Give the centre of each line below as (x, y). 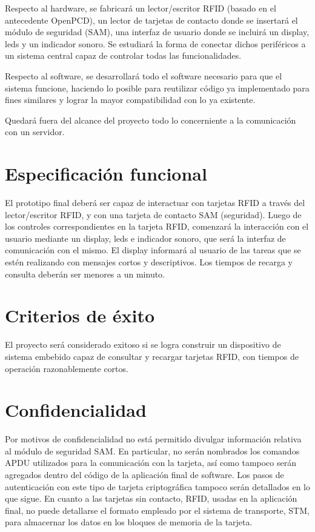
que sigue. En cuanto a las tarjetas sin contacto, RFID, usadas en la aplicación (151, 498)
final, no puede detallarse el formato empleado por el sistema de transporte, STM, (157, 510)
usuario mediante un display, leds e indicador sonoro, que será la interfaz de (145, 238)
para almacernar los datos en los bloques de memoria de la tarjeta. (129, 522)
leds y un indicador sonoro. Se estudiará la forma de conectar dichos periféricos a (155, 43)
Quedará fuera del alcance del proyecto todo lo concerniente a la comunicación (151, 120)
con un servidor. (35, 132)
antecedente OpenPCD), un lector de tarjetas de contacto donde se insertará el (151, 20)
